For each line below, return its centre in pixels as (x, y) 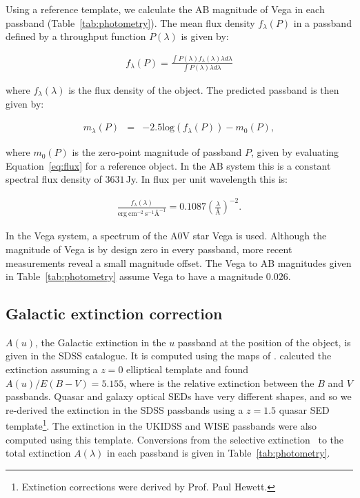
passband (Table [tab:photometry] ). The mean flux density (130, 22)
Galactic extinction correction (114, 313)
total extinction (38, 453)
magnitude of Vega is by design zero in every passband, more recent (149, 249)
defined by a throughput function (76, 36)
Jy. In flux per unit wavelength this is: (207, 179)
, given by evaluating (295, 152)
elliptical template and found (188, 369)
